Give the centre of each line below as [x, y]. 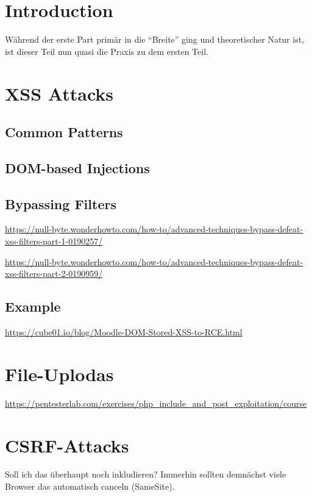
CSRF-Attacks [67, 445]
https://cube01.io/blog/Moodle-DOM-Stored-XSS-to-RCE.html [124, 332]
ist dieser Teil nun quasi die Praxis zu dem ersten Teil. [107, 51]
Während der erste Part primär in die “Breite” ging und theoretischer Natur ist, [155, 39]
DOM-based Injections [77, 167]
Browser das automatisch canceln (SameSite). [90, 486]
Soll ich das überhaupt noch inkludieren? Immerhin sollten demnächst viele [146, 474]
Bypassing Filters [61, 203]
